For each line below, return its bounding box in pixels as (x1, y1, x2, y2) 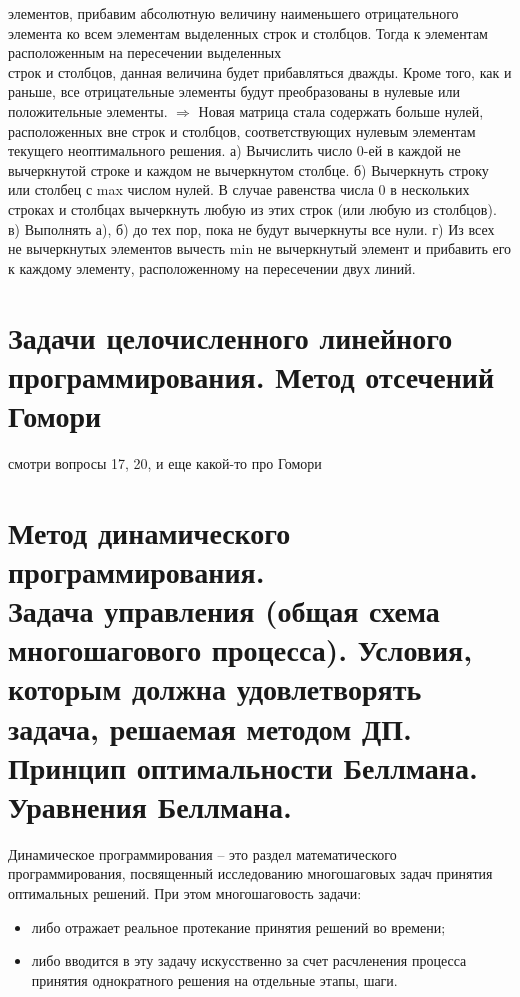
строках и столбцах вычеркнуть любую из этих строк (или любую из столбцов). (8, 198, 497, 219)
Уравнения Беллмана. (8, 785, 292, 826)
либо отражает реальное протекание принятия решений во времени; (31, 916, 446, 937)
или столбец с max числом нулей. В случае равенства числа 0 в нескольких (8, 179, 470, 200)
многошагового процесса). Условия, (8, 629, 473, 670)
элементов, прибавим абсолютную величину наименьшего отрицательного (8, 3, 459, 23)
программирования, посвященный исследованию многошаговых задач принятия (8, 863, 493, 884)
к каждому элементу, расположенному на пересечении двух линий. (8, 257, 416, 278)
